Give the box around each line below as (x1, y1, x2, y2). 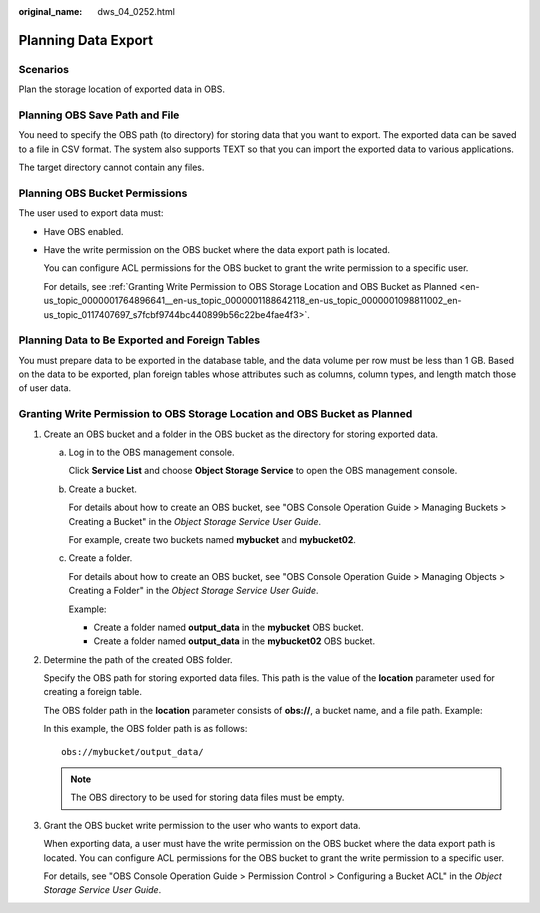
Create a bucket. (68, 483, 137, 495)
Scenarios (18, 62, 70, 76)
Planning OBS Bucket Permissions (18, 186, 188, 200)
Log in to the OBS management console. (68, 446, 235, 459)
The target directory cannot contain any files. (18, 161, 205, 174)
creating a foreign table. (43, 686, 142, 698)
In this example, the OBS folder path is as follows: (43, 723, 248, 735)
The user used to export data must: (18, 207, 164, 219)
